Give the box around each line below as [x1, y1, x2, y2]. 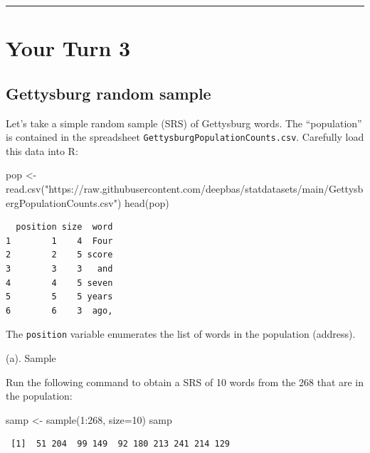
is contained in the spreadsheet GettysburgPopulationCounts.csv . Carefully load [6, 129, 364, 144]
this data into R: [6, 143, 78, 158]
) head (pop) [117, 195, 169, 210]
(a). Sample [6, 351, 56, 366]
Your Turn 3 [6, 33, 131, 63]
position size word [16, 222, 113, 233]
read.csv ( [6, 181, 45, 196]
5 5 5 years [6, 292, 113, 302]
